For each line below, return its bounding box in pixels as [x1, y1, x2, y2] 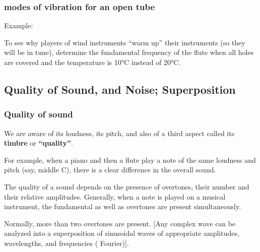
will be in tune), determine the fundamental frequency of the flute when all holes [4, 47, 254, 57]
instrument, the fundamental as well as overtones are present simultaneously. [4, 201, 241, 212]
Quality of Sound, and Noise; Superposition [4, 81, 236, 97]
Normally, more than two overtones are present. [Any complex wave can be [4, 218, 236, 228]
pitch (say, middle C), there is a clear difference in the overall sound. [4, 164, 216, 175]
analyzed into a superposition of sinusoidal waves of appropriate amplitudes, [4, 228, 239, 238]
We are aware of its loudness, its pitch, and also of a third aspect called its [4, 128, 235, 138]
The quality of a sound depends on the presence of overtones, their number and [4, 181, 249, 192]
